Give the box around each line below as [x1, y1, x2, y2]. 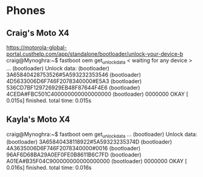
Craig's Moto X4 [6, 28, 70, 38]
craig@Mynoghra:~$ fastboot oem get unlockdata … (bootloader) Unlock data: [6, 130, 198, 139]
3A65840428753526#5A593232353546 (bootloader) [6, 71, 142, 78]
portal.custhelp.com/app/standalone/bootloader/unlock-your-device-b [6, 50, 184, 58]
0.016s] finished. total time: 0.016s [6, 164, 92, 172]
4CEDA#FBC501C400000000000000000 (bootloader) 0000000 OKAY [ [6, 90, 188, 98]
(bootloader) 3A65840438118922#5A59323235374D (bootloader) [6, 138, 172, 145]
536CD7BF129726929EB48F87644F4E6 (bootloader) [6, 84, 140, 91]
